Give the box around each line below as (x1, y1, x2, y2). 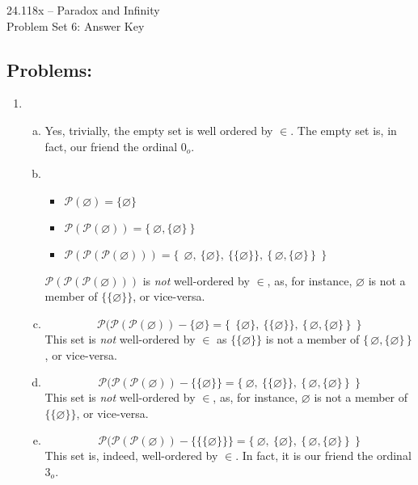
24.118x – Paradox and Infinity (6, 2, 160, 18)
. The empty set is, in (290, 121, 397, 138)
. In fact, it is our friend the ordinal (235, 447, 412, 464)
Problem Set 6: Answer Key (6, 17, 145, 34)
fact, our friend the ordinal (44, 137, 178, 154)
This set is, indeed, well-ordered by (44, 447, 218, 464)
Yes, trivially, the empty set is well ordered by (44, 121, 273, 138)
